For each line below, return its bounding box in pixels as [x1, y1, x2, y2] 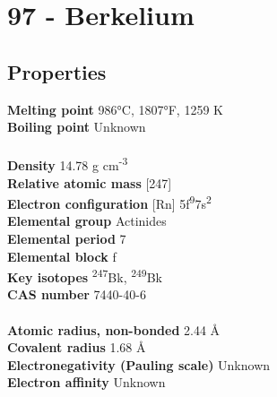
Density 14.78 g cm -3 [7, 153, 128, 175]
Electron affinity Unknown [7, 373, 166, 392]
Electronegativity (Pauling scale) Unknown [7, 355, 271, 374]
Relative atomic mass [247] [7, 173, 172, 192]
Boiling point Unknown [7, 117, 146, 136]
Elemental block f [7, 246, 117, 265]
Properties [7, 57, 107, 85]
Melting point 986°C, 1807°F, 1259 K [7, 99, 223, 118]
